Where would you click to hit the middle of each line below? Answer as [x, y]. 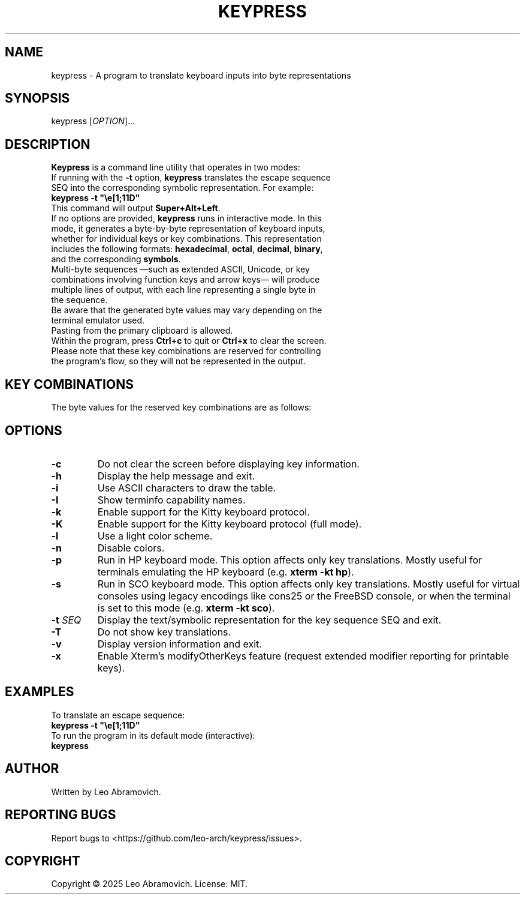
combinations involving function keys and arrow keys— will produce [185, 280]
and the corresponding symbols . [116, 259]
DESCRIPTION [48, 144]
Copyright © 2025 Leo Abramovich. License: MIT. [150, 884]
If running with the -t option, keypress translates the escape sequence [191, 178]
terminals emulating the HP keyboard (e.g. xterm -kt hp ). [226, 572]
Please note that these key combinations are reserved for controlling [186, 351]
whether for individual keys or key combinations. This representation [186, 239]
